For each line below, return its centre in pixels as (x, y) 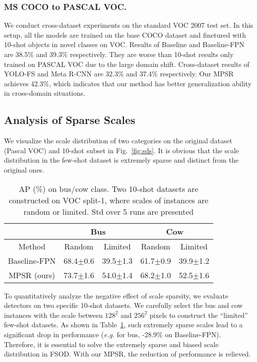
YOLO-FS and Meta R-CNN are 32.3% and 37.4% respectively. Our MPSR (119, 74)
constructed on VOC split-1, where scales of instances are (108, 200)
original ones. (24, 169)
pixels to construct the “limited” (199, 315)
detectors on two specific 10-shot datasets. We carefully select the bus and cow (124, 305)
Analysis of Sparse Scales (70, 120)
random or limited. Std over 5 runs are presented (109, 211)
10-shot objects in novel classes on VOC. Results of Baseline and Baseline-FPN (124, 44)
